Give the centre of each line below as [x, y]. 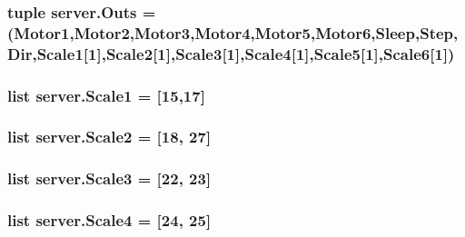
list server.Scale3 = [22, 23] [109, 178]
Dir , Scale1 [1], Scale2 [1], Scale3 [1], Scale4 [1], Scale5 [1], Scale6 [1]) [231, 53]
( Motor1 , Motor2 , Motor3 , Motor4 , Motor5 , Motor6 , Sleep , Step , [233, 32]
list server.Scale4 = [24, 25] [109, 220]
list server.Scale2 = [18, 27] [109, 137]
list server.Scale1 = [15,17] [106, 95]
